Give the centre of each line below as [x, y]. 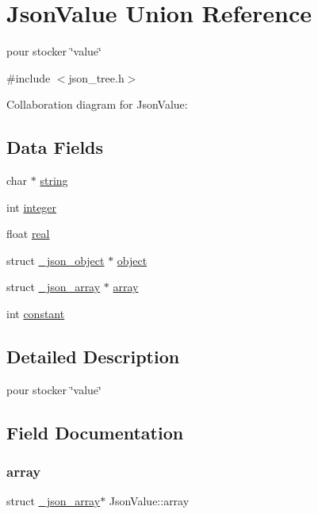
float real [28, 234]
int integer [32, 207]
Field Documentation [95, 432]
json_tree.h [96, 77]
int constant [36, 314]
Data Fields [55, 147]
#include [29, 77]
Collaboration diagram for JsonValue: [97, 104]
